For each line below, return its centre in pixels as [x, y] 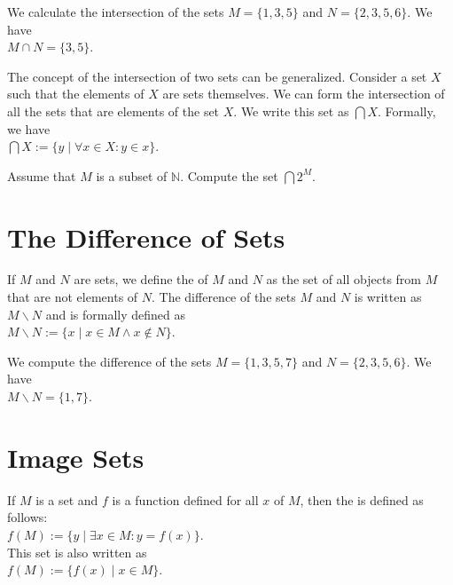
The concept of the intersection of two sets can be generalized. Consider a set [217, 76]
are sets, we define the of [141, 279]
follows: [27, 517]
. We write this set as [291, 111]
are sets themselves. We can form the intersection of [304, 94]
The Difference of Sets [146, 237]
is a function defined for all [185, 499]
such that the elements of [76, 94]
